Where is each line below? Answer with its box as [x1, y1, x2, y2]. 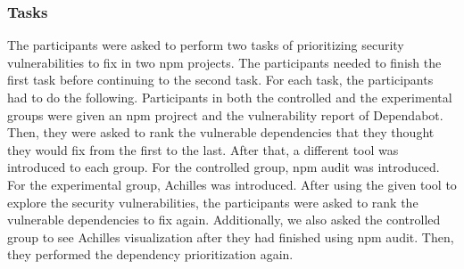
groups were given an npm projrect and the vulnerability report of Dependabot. [7, 105, 443, 124]
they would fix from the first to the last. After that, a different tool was [7, 140, 399, 159]
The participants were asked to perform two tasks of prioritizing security [7, 36, 404, 54]
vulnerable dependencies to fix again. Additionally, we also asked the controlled [7, 210, 441, 229]
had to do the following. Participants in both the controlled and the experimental [7, 88, 452, 106]
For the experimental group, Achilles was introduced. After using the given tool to [7, 175, 457, 193]
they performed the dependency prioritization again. [7, 245, 294, 264]
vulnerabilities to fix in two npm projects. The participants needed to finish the [7, 53, 442, 71]
